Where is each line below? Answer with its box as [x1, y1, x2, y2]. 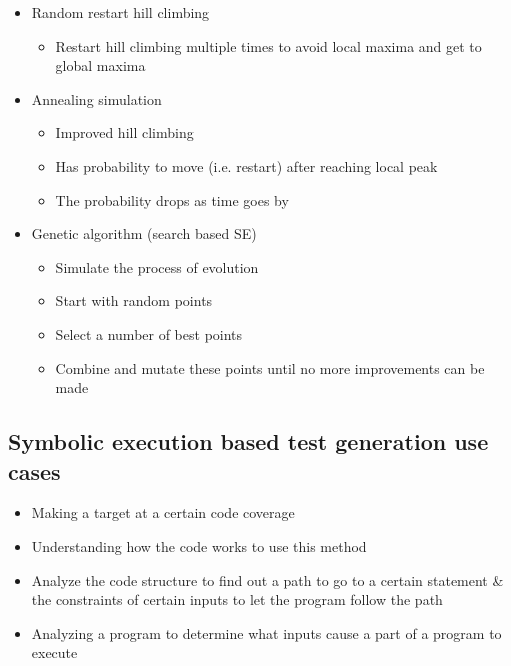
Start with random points [55, 290, 213, 311]
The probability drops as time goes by [55, 189, 289, 210]
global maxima [55, 55, 146, 76]
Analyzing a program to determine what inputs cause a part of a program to [31, 622, 502, 643]
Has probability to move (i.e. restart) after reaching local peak [55, 155, 438, 176]
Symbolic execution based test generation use [8, 426, 489, 457]
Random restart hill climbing [31, 2, 210, 22]
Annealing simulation [31, 88, 162, 109]
